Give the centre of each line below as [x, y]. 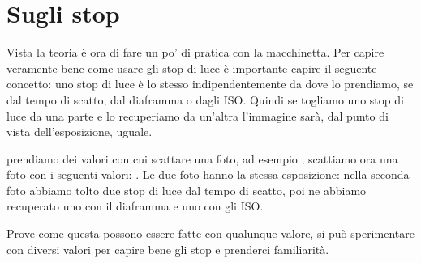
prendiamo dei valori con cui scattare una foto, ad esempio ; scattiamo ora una [202, 158]
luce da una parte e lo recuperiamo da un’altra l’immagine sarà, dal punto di [198, 115]
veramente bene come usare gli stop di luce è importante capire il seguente [192, 68]
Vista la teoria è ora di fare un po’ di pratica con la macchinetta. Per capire [195, 52]
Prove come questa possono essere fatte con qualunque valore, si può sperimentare [210, 233]
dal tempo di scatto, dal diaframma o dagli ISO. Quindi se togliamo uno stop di [205, 99]
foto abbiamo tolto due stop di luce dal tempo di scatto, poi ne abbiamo [187, 190]
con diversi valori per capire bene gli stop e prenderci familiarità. [168, 249]
